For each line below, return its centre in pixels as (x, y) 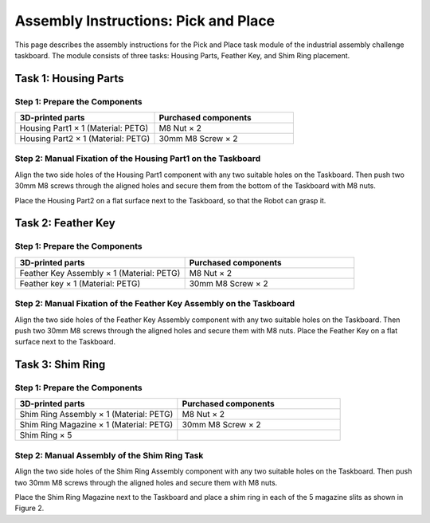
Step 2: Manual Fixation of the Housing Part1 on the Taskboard (138, 159)
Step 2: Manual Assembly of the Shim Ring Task (109, 455)
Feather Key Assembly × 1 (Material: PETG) (100, 273)
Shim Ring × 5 (46, 435)
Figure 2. (29, 508)
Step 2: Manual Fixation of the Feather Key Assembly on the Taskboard (155, 304)
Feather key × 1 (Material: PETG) (80, 283)
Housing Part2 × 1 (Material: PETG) (85, 139)
